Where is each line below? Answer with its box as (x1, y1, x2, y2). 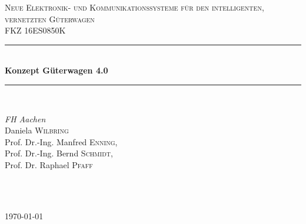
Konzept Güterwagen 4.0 (5, 64, 108, 76)
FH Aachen (5, 112, 46, 125)
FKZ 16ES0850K (5, 24, 66, 36)
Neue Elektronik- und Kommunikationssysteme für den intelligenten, (5, 1, 264, 13)
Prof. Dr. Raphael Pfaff (5, 158, 93, 170)
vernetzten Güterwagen (5, 12, 95, 25)
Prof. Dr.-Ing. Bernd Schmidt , (5, 147, 113, 159)
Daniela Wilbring (5, 124, 69, 136)
